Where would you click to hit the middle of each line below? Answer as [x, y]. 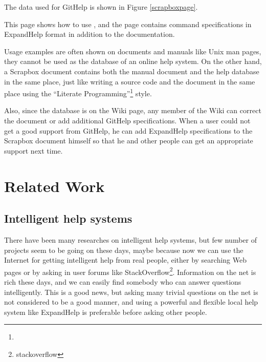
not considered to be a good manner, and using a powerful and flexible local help [131, 302]
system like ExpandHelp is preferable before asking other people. [106, 312]
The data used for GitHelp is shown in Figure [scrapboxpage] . [101, 7]
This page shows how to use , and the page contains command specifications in [128, 24]
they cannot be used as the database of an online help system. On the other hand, [133, 61]
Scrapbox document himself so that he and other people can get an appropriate [129, 141]
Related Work [54, 186]
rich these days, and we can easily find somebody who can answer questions [123, 281]
